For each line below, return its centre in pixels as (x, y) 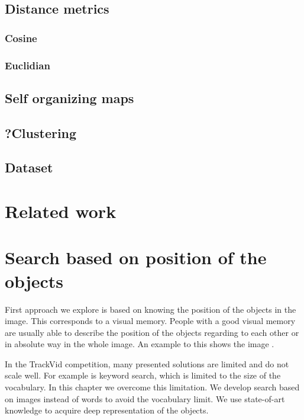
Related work (61, 211)
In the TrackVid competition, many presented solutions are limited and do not (147, 363)
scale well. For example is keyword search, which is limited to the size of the (143, 375)
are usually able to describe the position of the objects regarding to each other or (152, 332)
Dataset (29, 167)
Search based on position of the (136, 257)
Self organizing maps (69, 97)
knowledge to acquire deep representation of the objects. (107, 410)
